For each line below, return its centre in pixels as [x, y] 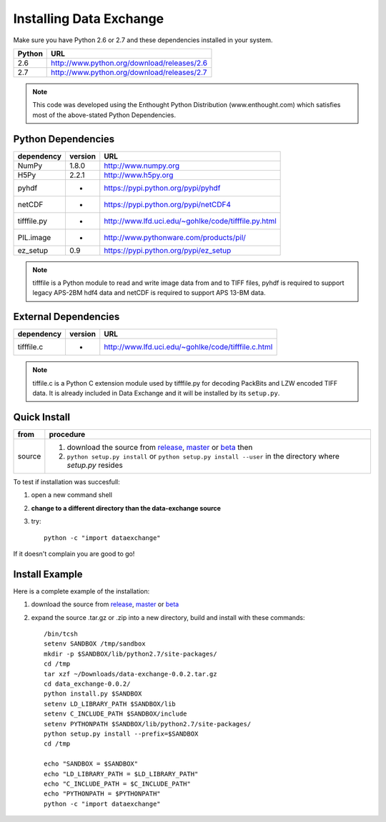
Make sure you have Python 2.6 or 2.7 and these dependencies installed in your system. [143, 40]
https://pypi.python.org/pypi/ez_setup [168, 250]
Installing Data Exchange [89, 19]
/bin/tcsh [61, 634]
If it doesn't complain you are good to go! [74, 553]
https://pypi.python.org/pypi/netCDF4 [168, 204]
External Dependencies [66, 317]
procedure [67, 434]
